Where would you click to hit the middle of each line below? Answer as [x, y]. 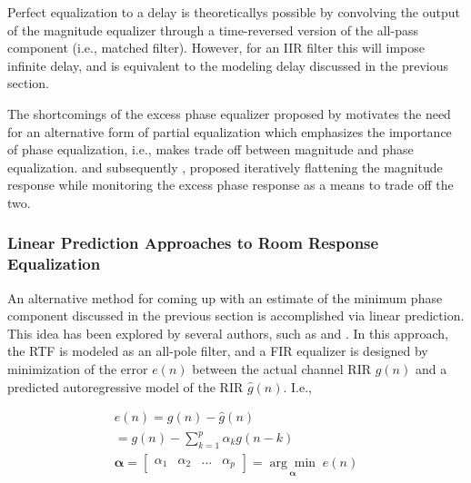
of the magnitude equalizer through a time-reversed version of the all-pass [213, 30]
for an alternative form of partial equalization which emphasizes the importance [230, 131]
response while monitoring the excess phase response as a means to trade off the [230, 185]
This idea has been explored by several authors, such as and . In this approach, [228, 333]
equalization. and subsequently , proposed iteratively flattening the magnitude [225, 167]
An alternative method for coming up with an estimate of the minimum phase [225, 297]
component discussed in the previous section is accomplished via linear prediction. [236, 315]
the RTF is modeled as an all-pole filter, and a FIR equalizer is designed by [218, 351]
